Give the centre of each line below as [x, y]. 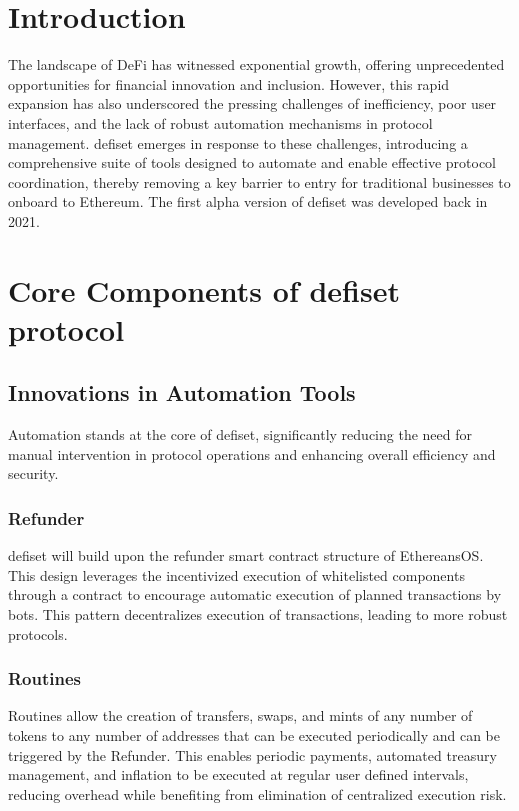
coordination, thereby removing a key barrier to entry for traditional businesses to [259, 181]
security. [33, 473]
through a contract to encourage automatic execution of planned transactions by [255, 594]
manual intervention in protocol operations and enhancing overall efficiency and [252, 453]
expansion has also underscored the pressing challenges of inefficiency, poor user [252, 103]
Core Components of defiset [204, 289]
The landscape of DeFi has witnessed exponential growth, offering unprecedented [256, 64]
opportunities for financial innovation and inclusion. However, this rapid [229, 83]
